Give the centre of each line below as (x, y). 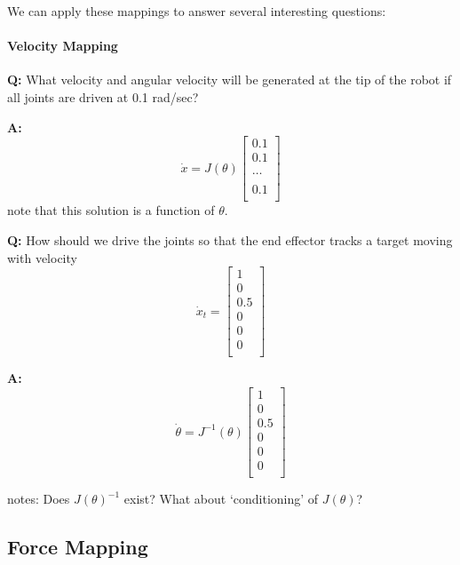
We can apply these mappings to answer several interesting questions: (197, 11)
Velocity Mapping (63, 46)
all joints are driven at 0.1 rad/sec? (103, 96)
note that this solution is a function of (111, 210)
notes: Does (39, 499)
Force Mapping (78, 547)
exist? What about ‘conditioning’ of (221, 499)
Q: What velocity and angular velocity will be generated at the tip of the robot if (230, 80)
